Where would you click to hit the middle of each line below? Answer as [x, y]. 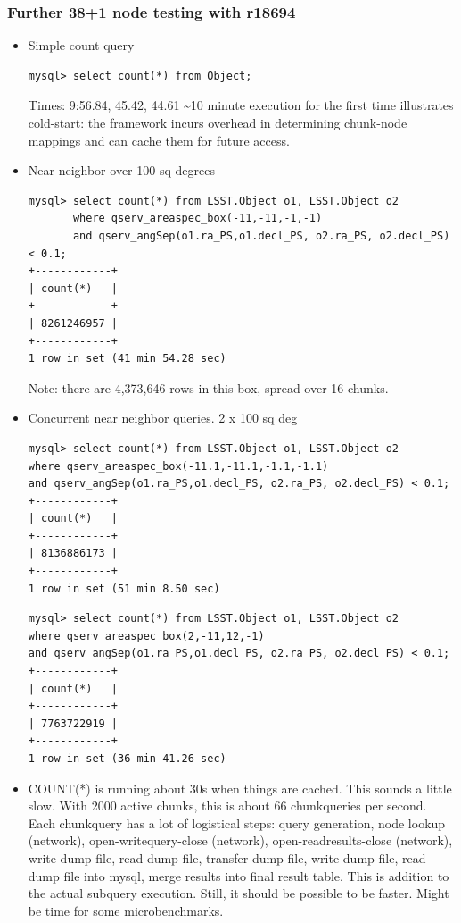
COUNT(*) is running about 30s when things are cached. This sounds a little [240, 788]
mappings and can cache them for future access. [159, 140]
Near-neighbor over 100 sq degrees [121, 170]
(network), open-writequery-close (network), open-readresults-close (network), [240, 840]
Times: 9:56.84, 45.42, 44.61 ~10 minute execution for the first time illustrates [241, 105]
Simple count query [81, 45]
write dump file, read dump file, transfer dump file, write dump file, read [227, 857]
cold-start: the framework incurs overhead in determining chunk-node [218, 122]
